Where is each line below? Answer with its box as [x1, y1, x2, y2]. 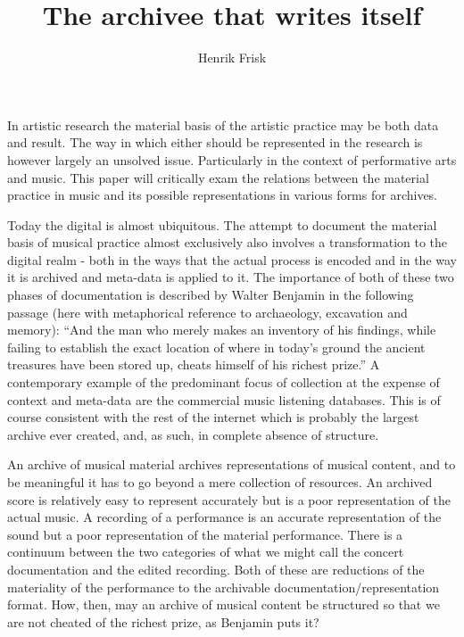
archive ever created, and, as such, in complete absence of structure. [7, 425, 379, 443]
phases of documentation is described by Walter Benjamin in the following [7, 285, 414, 304]
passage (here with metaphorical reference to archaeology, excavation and [7, 302, 408, 321]
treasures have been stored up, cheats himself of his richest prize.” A [7, 355, 380, 374]
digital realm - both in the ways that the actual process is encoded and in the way [7, 250, 457, 269]
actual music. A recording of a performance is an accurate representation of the [7, 508, 442, 526]
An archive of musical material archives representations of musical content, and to [7, 455, 456, 474]
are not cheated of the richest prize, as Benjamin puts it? [7, 612, 319, 631]
